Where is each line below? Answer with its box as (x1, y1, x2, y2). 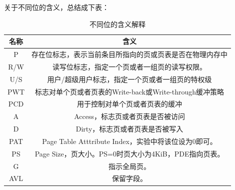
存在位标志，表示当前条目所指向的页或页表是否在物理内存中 (31, 49, 228, 59)
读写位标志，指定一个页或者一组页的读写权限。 (52, 61, 207, 71)
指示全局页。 (108, 160, 151, 171)
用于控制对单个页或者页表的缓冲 (77, 98, 182, 109)
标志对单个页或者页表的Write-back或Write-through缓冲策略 (34, 86, 224, 96)
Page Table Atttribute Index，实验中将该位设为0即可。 (42, 135, 217, 146)
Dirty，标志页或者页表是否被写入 (75, 123, 183, 134)
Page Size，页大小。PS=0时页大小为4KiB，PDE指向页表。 (34, 148, 224, 158)
